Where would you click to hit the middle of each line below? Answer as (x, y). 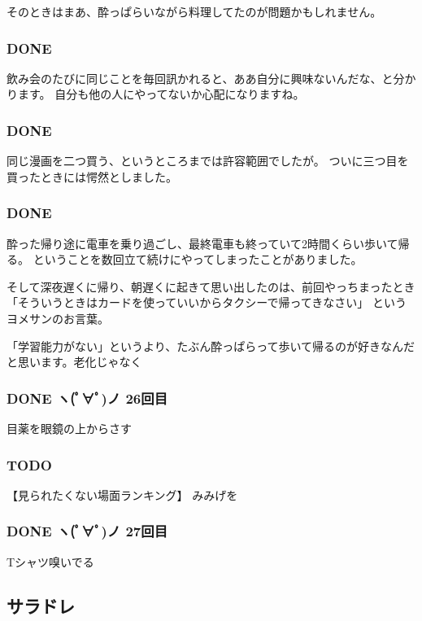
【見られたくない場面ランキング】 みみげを (122, 494)
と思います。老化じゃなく (74, 362)
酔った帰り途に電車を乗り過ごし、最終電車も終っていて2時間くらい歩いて (202, 243)
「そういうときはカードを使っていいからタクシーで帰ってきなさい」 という (207, 302)
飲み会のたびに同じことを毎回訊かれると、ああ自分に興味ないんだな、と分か (211, 78)
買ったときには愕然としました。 (92, 176)
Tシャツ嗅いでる (50, 561)
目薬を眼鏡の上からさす (69, 428)
